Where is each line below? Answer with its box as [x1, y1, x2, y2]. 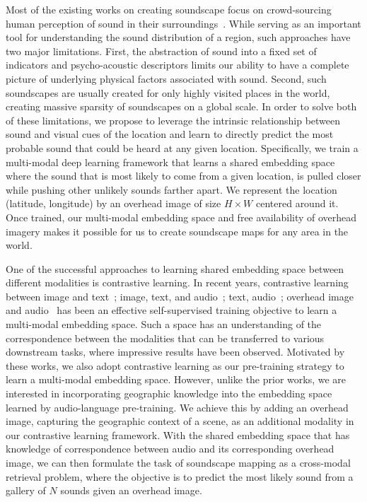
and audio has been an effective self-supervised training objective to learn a [6, 303, 337, 317]
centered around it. [255, 196, 339, 211]
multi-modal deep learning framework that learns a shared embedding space [6, 154, 335, 169]
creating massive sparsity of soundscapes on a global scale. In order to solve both [6, 99, 357, 114]
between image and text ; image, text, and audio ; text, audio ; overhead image [6, 288, 354, 303]
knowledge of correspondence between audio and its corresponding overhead [6, 441, 334, 456]
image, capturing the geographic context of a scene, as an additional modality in [6, 414, 354, 428]
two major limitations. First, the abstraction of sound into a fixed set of [6, 43, 317, 58]
